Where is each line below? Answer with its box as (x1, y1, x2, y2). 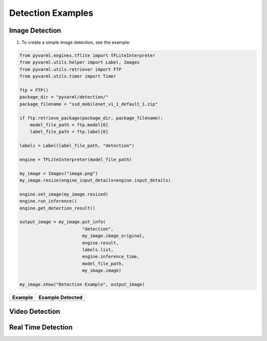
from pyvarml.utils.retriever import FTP (19, 66, 122, 72)
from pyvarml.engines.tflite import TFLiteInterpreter (19, 53, 155, 58)
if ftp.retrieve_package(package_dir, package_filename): (19, 115, 163, 121)
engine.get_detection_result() (19, 205, 96, 211)
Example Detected (39, 294, 83, 301)
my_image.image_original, (82, 233, 145, 239)
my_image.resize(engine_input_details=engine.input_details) (19, 177, 171, 183)
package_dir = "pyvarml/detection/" (19, 94, 109, 100)
